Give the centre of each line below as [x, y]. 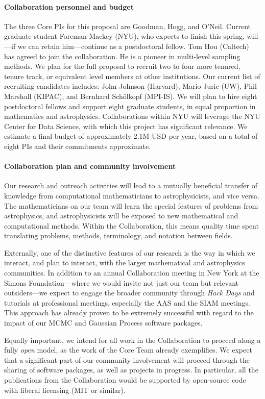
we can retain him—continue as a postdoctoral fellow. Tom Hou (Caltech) [133, 46]
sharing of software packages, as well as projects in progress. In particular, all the [131, 370]
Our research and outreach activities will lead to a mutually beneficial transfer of [131, 185]
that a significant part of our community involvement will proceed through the [127, 359]
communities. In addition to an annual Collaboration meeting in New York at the [132, 273]
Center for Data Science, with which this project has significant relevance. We [126, 126]
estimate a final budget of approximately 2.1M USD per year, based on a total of [131, 136]
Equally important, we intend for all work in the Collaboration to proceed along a [132, 340]
